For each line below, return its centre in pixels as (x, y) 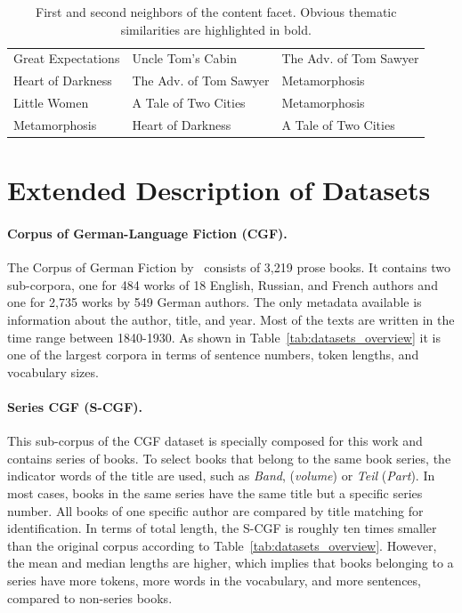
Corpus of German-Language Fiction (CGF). (147, 234)
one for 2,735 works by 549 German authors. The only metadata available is (215, 302)
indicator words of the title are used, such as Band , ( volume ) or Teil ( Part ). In (221, 476)
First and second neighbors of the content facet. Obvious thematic (216, 12)
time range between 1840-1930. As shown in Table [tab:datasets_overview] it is (224, 337)
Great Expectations (67, 58)
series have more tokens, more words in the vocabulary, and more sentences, (214, 580)
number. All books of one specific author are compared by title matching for (215, 510)
